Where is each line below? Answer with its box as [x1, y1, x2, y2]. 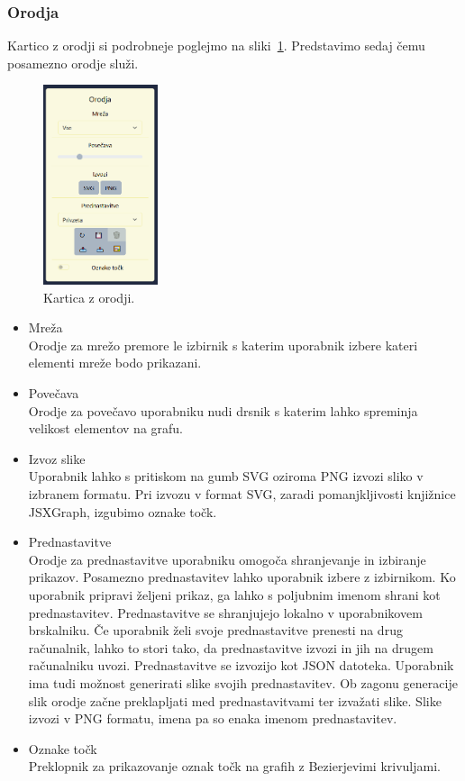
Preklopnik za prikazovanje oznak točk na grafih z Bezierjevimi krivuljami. [28, 757, 441, 776]
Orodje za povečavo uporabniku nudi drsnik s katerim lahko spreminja [28, 401, 418, 420]
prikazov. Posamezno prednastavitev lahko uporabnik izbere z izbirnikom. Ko [28, 568, 456, 586]
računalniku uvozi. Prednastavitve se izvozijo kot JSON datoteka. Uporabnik [28, 656, 454, 675]
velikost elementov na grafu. [28, 419, 184, 438]
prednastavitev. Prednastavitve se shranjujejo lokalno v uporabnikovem [28, 603, 423, 622]
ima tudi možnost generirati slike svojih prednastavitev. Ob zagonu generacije [28, 673, 458, 692]
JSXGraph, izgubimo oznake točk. [28, 502, 217, 521]
